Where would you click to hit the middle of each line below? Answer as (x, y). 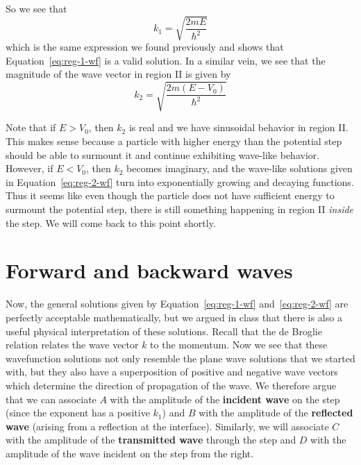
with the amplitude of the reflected (276, 413)
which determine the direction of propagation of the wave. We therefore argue (171, 385)
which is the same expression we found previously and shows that (145, 47)
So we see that (36, 8)
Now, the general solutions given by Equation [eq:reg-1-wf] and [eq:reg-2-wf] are (177, 304)
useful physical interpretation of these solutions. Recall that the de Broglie (164, 331)
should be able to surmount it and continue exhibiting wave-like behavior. (163, 154)
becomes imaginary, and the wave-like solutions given (240, 168)
